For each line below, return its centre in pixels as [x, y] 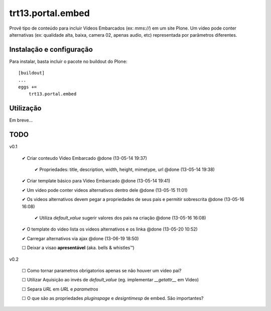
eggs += [28, 87]
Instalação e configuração [51, 49]
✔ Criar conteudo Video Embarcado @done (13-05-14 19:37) [85, 158]
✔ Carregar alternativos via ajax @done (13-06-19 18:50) [80, 238]
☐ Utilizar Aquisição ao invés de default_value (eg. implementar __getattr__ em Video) [110, 280]
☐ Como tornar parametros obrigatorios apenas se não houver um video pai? [102, 270]
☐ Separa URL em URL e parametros [60, 289]
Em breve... [21, 120]
